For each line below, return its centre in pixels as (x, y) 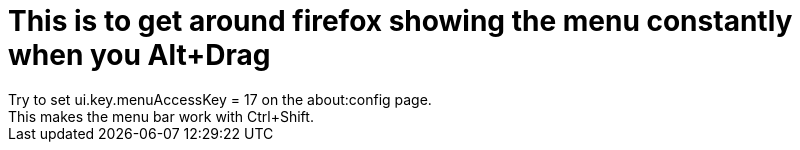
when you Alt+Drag (139, 55)
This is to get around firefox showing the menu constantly (400, 21)
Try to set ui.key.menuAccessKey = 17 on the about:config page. (220, 99)
